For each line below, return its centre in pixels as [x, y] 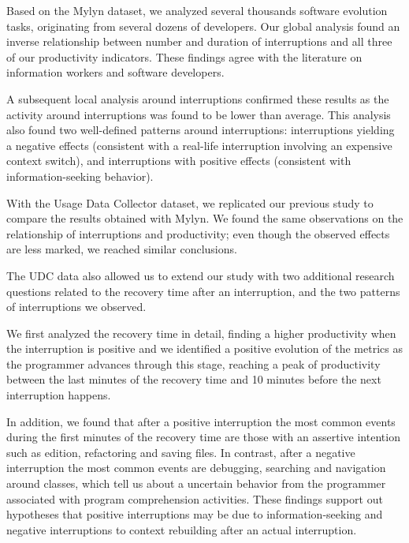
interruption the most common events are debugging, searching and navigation [196, 468]
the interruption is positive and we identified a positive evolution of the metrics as [204, 348]
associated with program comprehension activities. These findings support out [195, 498]
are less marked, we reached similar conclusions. [122, 249]
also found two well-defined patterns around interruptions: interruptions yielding [201, 130]
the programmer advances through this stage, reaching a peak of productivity [193, 363]
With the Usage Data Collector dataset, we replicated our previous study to [190, 202]
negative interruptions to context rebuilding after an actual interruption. [182, 529]
